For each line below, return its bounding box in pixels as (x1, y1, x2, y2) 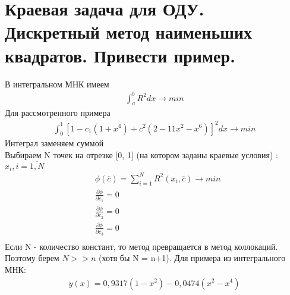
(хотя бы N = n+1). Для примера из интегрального (99, 252, 286, 264)
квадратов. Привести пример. (5, 43, 235, 67)
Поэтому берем (5, 252, 59, 264)
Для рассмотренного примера (5, 106, 111, 119)
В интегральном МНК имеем (5, 77, 109, 90)
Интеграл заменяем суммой (5, 137, 104, 149)
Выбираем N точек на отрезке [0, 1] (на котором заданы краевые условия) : (5, 148, 278, 161)
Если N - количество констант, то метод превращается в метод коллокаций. (5, 240, 278, 252)
